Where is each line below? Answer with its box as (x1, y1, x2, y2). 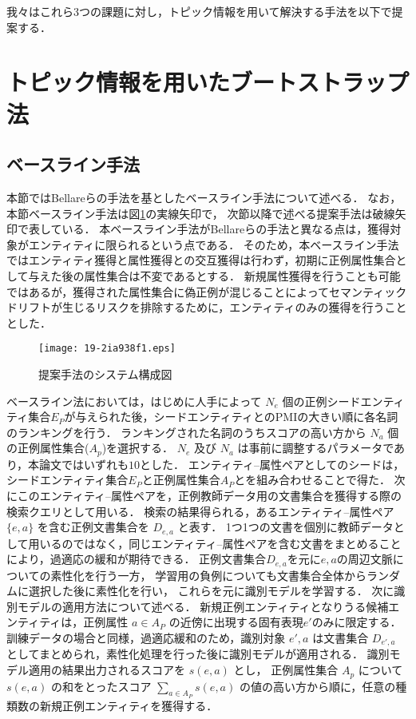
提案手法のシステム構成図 (38, 365, 172, 382)
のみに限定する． (311, 614, 402, 630)
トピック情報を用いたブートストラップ (6, 66, 410, 98)
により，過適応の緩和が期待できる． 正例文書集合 (6, 550, 267, 567)
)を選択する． (101, 439, 174, 456)
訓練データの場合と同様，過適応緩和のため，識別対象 (6, 630, 286, 646)
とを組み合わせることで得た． (234, 471, 390, 488)
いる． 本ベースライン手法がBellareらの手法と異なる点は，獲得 (61, 220, 390, 237)
